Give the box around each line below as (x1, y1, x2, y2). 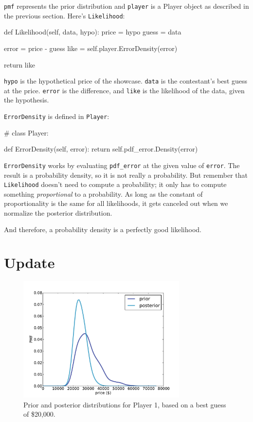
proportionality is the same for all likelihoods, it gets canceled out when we (4, 198, 228, 208)
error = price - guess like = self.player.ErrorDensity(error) (4, 43, 178, 53)
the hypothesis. (4, 95, 49, 105)
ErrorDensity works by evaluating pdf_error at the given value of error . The (4, 160, 240, 170)
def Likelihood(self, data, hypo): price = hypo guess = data (4, 27, 181, 37)
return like (4, 59, 35, 69)
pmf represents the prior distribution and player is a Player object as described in (4, 1, 249, 11)
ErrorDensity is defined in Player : (4, 111, 109, 121)
